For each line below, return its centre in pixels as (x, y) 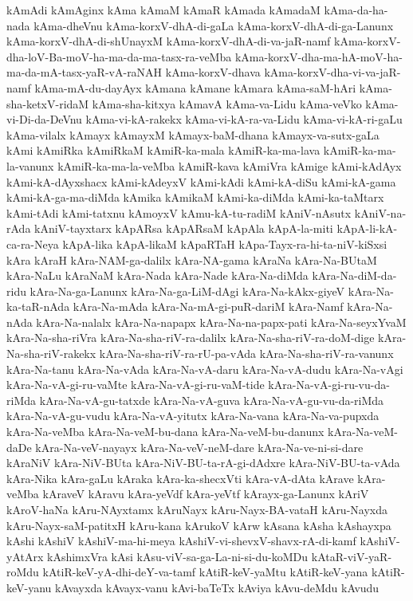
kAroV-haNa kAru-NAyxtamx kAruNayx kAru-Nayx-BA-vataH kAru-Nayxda (197, 509)
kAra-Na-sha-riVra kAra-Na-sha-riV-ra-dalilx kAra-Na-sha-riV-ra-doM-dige (191, 338)
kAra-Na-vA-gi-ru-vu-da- (329, 385)
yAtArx (25, 556)
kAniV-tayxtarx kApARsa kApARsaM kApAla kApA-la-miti (184, 228)
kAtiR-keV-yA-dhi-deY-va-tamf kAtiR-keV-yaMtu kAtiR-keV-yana (205, 572)
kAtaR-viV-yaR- (352, 556)
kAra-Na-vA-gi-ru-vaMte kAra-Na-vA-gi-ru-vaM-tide (136, 385)
